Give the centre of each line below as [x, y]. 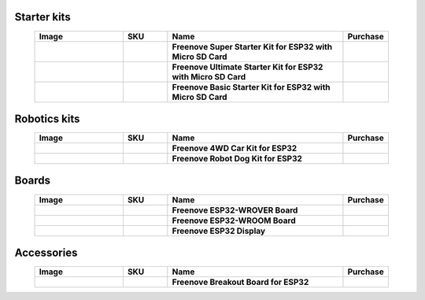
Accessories [46, 252]
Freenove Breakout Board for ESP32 [240, 282]
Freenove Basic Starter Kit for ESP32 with [251, 87]
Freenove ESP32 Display [219, 231]
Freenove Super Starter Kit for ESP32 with [252, 46]
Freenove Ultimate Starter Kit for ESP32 [248, 67]
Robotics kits [47, 119]
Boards [33, 181]
